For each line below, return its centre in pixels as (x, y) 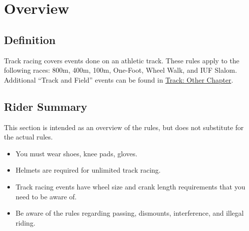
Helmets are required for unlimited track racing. (88, 170)
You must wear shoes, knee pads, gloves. (76, 153)
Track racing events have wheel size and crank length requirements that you (130, 186)
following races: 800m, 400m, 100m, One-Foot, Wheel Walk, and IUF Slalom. (121, 70)
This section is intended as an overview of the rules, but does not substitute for (124, 127)
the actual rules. (28, 137)
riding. (25, 222)
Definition (30, 39)
